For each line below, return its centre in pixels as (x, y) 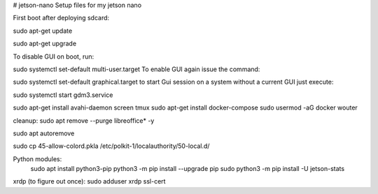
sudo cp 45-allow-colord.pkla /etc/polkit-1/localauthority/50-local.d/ (111, 146)
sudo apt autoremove (44, 133)
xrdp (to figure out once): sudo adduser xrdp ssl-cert (89, 181)
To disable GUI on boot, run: (54, 57)
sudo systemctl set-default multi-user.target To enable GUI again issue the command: (136, 69)
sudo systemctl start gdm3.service (63, 95)
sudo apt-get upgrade (45, 44)
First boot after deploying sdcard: (61, 18)
